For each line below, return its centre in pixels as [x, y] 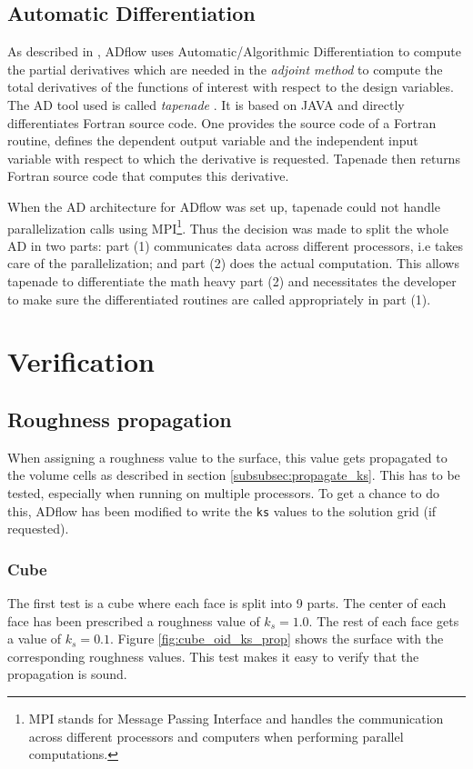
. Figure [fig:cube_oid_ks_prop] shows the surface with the [277, 639]
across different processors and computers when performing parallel [216, 736]
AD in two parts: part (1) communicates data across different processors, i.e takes [236, 245]
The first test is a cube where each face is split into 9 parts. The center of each [227, 603]
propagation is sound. [67, 674]
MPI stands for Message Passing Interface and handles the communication [236, 718]
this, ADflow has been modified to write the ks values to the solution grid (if [222, 510]
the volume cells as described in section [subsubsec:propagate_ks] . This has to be [234, 475]
